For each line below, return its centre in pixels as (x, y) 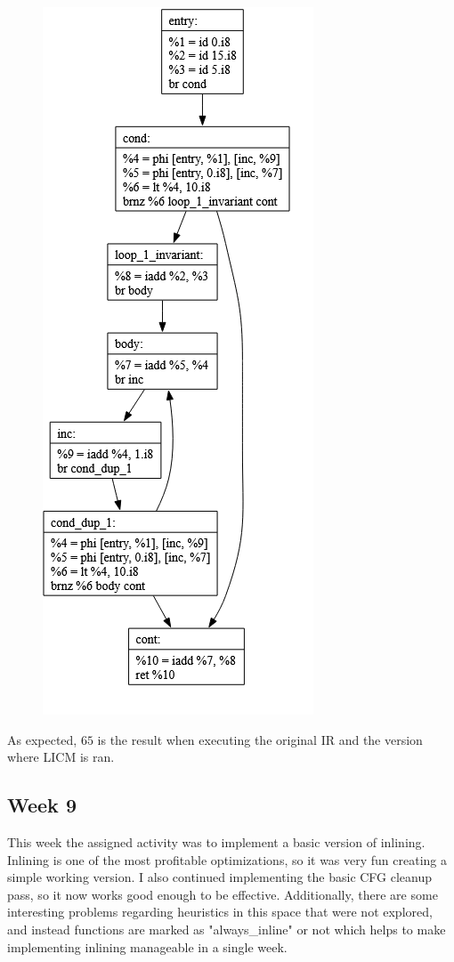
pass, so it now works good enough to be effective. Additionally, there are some (223, 894)
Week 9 (42, 805)
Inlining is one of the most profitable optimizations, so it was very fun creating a (227, 859)
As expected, (42, 739)
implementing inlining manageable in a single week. (147, 946)
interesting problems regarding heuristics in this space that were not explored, (220, 912)
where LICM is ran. (61, 757)
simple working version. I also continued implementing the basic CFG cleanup (220, 877)
